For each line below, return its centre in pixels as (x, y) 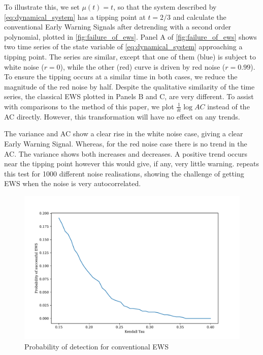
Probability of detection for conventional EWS (97, 346)
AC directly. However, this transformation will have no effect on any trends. (122, 116)
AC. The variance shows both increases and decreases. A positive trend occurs (126, 153)
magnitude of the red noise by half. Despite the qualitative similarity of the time (129, 86)
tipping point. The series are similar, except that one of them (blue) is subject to (130, 56)
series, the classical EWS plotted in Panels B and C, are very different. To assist (129, 96)
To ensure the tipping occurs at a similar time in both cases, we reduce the (121, 77)
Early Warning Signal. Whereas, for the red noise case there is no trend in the (126, 143)
